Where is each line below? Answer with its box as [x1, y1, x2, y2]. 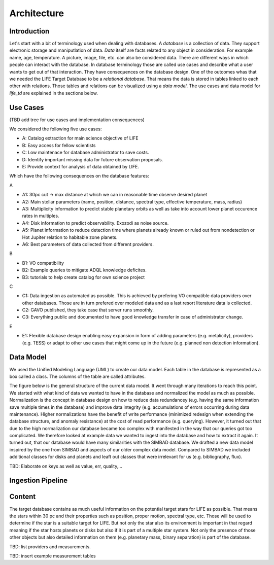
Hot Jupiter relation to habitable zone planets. [22, 234, 118, 240]
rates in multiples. [22, 213, 59, 219]
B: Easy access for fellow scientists [22, 142, 96, 148]
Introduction [9, 27, 50, 36]
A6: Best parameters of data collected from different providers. [22, 241, 154, 247]
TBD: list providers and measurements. [9, 543, 91, 550]
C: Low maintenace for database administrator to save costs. [22, 150, 149, 156]
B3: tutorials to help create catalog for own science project [22, 274, 145, 280]
